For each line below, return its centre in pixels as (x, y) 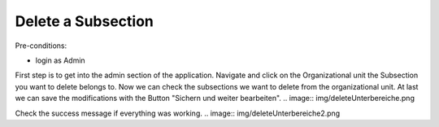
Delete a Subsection (85, 21)
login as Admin (60, 60)
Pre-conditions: (41, 46)
